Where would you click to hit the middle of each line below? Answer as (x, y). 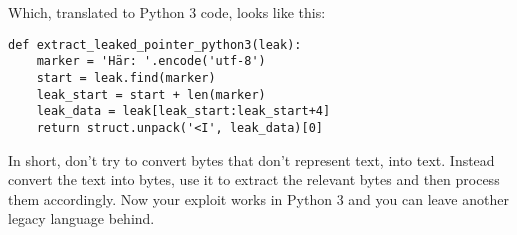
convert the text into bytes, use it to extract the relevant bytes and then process (254, 179)
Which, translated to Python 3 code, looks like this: (167, 12)
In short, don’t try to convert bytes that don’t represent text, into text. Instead (251, 159)
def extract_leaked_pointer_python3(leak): (155, 44)
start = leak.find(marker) (126, 77)
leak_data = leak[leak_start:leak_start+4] (183, 111)
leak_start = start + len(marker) (151, 94)
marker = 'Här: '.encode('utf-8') (151, 61)
